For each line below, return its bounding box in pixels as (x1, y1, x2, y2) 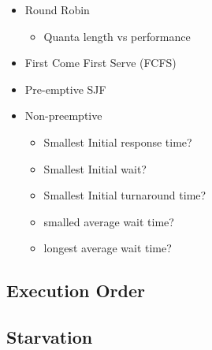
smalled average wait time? (43, 213, 174, 229)
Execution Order (6, 278, 146, 303)
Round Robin (24, 2, 90, 17)
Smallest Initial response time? (43, 133, 192, 150)
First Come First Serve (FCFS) (24, 54, 177, 71)
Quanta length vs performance (43, 28, 191, 44)
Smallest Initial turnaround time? (43, 187, 206, 203)
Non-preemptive (24, 107, 102, 124)
